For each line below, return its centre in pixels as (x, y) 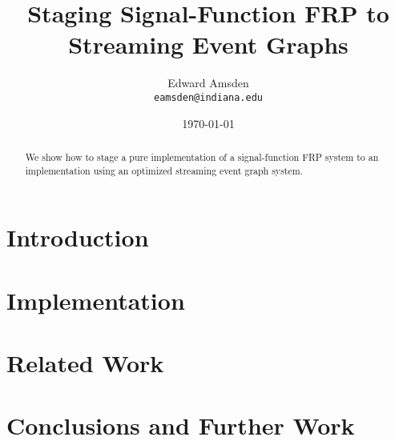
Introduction (78, 237)
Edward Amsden (208, 83)
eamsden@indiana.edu (208, 97)
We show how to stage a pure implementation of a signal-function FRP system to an (202, 156)
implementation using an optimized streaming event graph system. (164, 170)
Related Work (85, 363)
